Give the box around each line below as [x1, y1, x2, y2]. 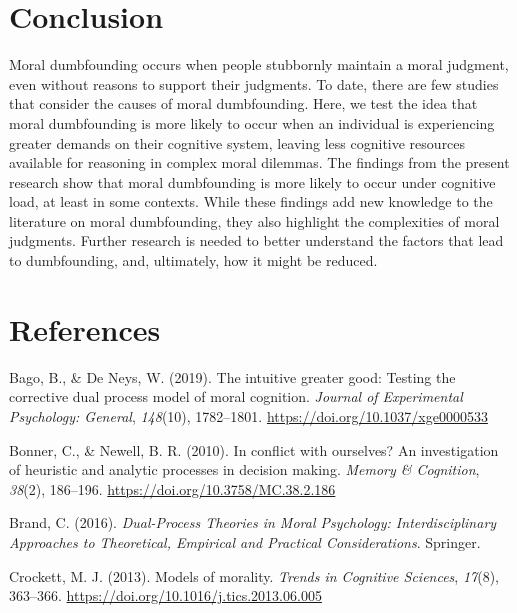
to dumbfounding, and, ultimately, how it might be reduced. [9, 250, 378, 271]
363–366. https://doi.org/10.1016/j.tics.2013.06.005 [9, 585, 322, 606]
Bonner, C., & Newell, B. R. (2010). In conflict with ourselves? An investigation [9, 439, 499, 460]
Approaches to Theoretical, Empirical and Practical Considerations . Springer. [9, 531, 481, 552]
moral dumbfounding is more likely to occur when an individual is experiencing [9, 112, 495, 133]
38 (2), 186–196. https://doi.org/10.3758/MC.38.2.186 [9, 478, 336, 499]
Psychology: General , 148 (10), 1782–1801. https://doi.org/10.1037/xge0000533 [9, 405, 488, 426]
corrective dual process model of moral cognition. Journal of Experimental [9, 386, 463, 407]
